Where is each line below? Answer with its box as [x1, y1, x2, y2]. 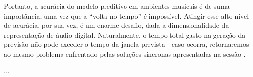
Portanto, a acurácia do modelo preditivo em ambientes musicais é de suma [4, 1, 230, 11]
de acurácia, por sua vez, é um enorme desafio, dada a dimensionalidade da [4, 20, 229, 30]
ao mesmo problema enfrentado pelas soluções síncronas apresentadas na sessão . [4, 48, 246, 58]
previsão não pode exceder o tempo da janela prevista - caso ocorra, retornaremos [4, 39, 249, 49]
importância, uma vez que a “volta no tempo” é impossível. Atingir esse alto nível [4, 10, 249, 20]
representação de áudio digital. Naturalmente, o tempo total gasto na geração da [4, 29, 246, 39]
